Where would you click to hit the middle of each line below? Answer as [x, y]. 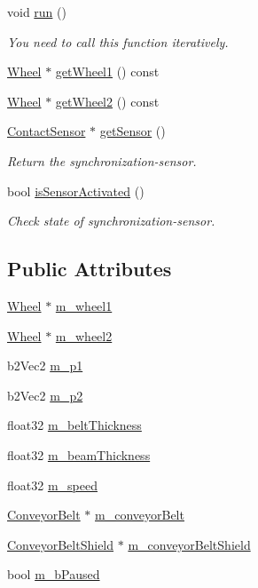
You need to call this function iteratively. [118, 41]
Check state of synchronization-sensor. [111, 221]
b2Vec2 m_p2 [45, 395]
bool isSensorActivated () [76, 191]
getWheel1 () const [107, 72]
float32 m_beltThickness [74, 425]
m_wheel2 [84, 335]
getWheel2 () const [107, 101]
